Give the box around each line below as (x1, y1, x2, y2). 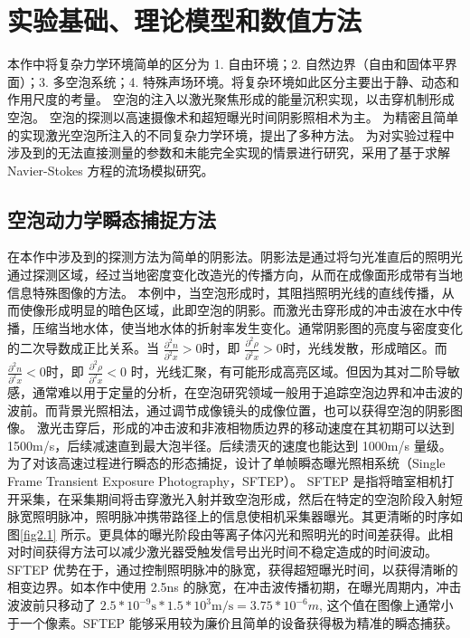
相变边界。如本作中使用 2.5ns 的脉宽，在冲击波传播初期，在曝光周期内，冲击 (7, 577, 462, 596)
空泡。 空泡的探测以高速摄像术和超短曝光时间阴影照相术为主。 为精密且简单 (7, 107, 459, 126)
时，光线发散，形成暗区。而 (282, 338, 447, 357)
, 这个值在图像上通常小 (319, 595, 454, 614)
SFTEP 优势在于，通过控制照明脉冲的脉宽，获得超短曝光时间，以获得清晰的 (7, 559, 458, 578)
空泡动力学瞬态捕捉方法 (7, 205, 216, 233)
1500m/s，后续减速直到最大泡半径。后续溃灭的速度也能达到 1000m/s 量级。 (7, 435, 452, 454)
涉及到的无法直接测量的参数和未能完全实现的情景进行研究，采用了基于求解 (7, 143, 450, 162)
